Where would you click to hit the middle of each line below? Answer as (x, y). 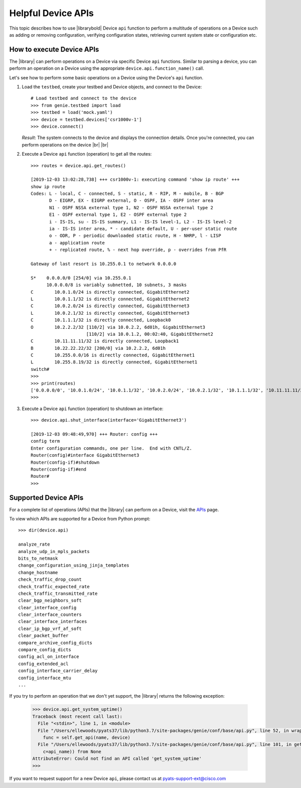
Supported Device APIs (46, 498)
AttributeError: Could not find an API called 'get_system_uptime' (117, 759)
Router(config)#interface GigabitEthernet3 (85, 455)
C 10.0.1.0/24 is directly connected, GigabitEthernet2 (110, 292)
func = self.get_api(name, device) (87, 737)
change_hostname (38, 572)
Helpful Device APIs (51, 13)
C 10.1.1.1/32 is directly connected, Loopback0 (101, 320)
